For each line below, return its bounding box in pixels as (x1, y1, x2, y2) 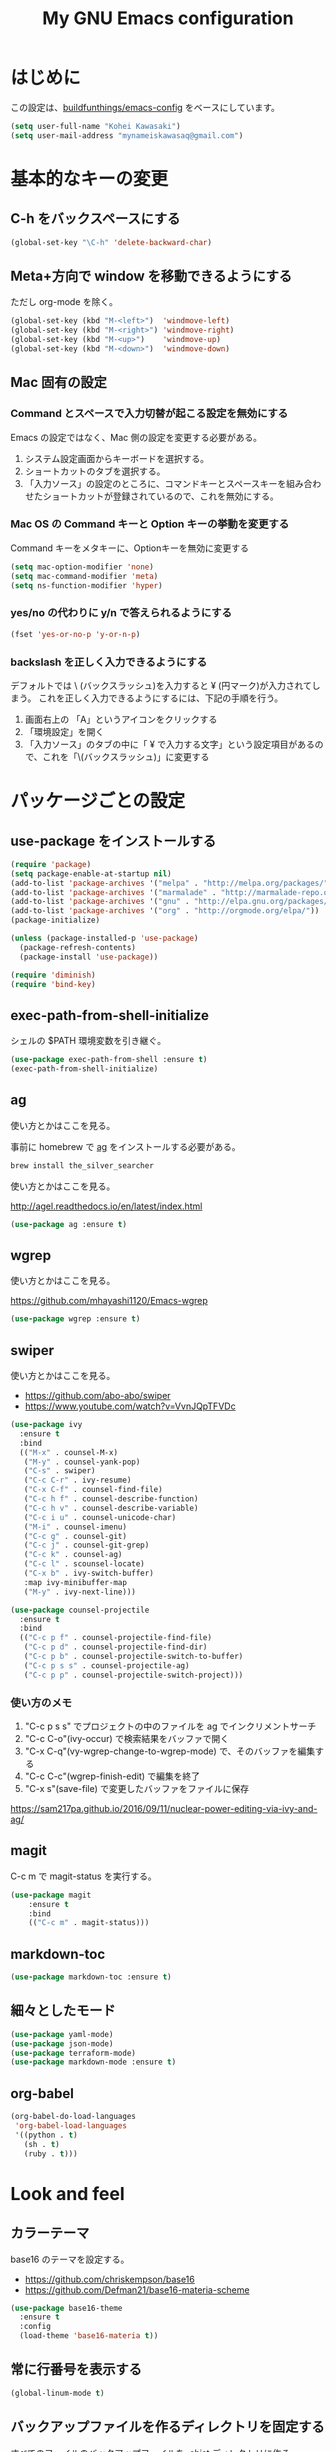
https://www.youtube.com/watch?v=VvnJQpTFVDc (24, 1400, 237, 1412)
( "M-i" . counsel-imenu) (23, 1522, 128, 1532)
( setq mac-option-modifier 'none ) (10, 562, 155, 572)
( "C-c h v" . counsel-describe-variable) (23, 1503, 199, 1513)
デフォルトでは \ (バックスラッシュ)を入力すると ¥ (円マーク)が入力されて (10, 679, 313, 691)
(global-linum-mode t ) (10, 2388, 105, 2398)
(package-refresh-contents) (19, 942, 137, 952)
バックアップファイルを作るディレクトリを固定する (10, 2418, 325, 2436)
